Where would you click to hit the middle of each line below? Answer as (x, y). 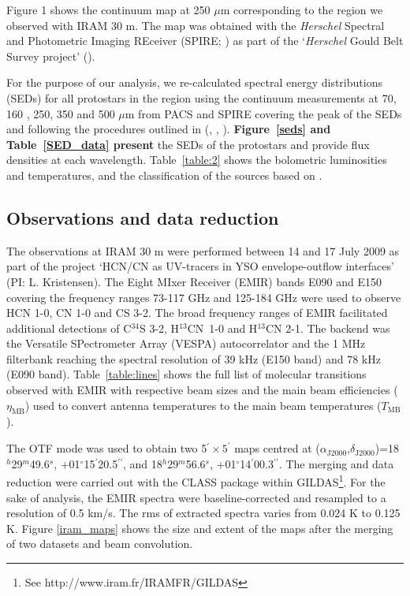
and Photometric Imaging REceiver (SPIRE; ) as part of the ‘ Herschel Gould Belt (205, 41)
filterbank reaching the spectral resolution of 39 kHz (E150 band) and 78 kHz (194, 358)
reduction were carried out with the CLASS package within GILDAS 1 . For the (196, 481)
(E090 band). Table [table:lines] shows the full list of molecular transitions (186, 374)
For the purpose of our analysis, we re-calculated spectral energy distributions (194, 82)
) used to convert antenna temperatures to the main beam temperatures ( (203, 405)
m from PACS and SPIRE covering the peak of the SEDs (263, 113)
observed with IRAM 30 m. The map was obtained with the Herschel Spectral (196, 25)
